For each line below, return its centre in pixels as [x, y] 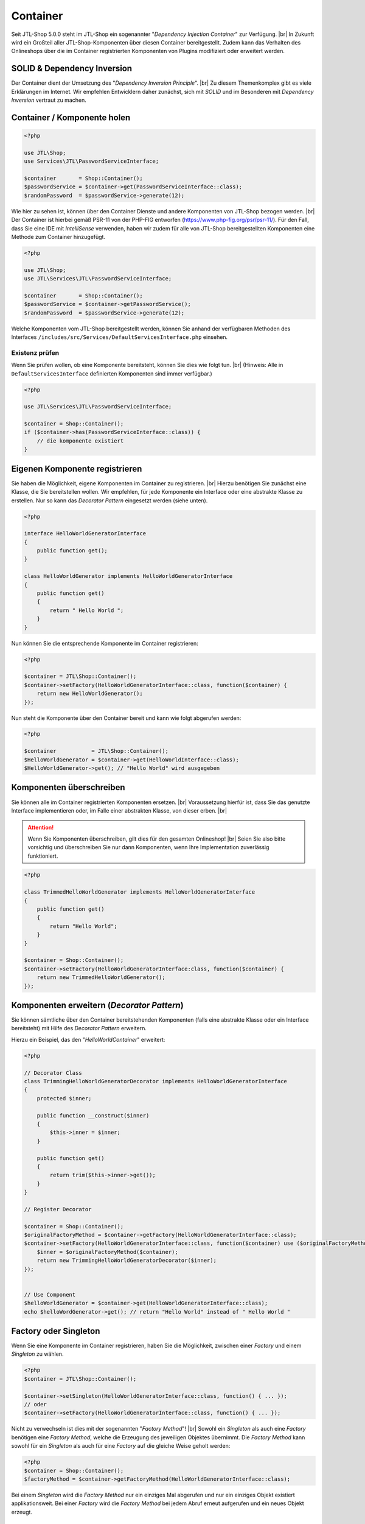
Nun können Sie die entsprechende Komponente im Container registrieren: [105, 643]
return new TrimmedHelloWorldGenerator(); [101, 977]
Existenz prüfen [35, 352]
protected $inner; [64, 1098]
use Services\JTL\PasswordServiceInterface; [92, 161]
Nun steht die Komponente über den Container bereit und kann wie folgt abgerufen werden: [126, 718]
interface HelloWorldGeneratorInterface [85, 534]
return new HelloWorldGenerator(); [90, 694]
